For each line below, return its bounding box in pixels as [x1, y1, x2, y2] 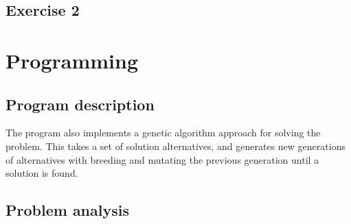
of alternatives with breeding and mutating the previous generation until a [5, 152, 319, 166]
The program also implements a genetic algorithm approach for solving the [5, 125, 321, 140]
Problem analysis [5, 199, 129, 221]
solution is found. [5, 166, 78, 180]
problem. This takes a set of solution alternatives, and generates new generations [5, 138, 346, 153]
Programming [5, 46, 138, 74]
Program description [5, 93, 155, 114]
